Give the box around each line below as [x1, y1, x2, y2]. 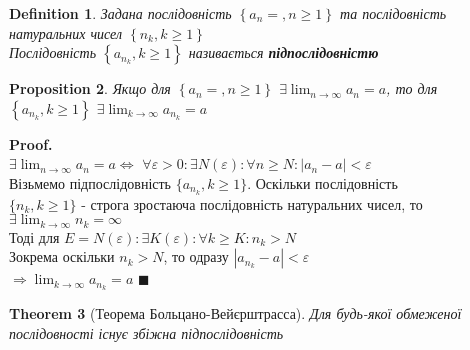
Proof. [9, 133, 53, 154]
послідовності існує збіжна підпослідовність [9, 322, 284, 343]
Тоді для [9, 226, 60, 247]
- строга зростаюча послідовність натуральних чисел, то [81, 193, 423, 214]
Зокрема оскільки [9, 246, 115, 267]
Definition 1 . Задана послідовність [9, 3, 232, 23]
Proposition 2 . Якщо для [9, 78, 171, 99]
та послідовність [339, 3, 447, 23]
